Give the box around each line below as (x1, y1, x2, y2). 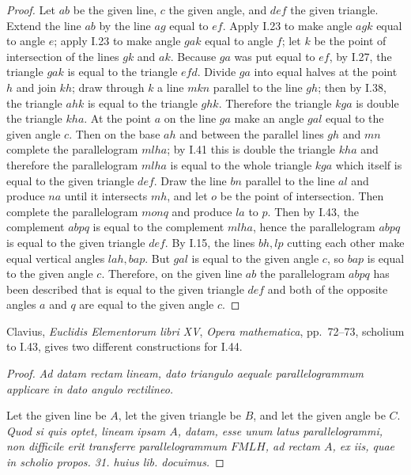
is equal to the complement (92, 218, 224, 235)
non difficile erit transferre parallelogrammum (6, 438, 227, 454)
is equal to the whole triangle (170, 156, 312, 173)
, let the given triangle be (118, 407, 241, 424)
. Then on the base (69, 125, 160, 142)
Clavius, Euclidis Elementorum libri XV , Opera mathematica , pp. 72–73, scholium (6, 322, 405, 339)
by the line (99, 17, 151, 33)
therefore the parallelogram (6, 156, 138, 173)
